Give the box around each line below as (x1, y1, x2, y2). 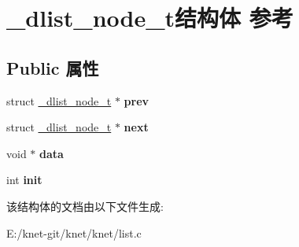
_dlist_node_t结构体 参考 (6, 2, 293, 34)
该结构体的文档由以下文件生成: (6, 197, 164, 214)
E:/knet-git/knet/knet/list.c (6, 224, 142, 241)
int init (6, 171, 42, 188)
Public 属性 (6, 55, 99, 79)
